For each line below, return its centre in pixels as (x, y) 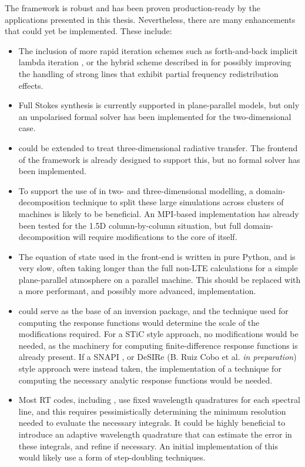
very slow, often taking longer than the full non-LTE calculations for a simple (158, 268)
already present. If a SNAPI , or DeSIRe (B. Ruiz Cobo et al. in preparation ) (157, 357)
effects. (31, 85)
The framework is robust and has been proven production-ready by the (133, 8)
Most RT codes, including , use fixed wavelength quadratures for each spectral (159, 400)
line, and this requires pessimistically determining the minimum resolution (152, 411)
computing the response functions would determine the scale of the (139, 322)
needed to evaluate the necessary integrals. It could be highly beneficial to (152, 423)
